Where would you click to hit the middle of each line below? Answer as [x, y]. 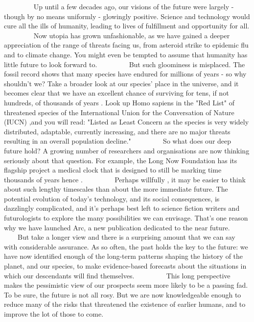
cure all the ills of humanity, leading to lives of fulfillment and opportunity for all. [127, 26]
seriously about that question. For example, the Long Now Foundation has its [121, 160]
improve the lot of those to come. [54, 314]
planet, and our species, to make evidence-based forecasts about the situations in [125, 266]
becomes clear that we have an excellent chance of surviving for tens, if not [116, 93]
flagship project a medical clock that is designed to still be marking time [113, 170]
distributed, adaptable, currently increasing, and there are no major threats [117, 131]
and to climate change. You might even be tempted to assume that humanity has [126, 54]
